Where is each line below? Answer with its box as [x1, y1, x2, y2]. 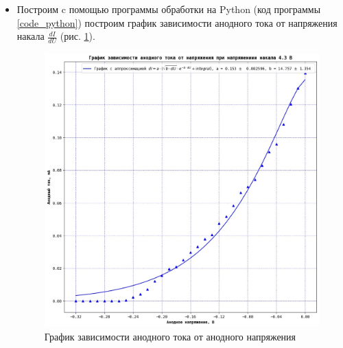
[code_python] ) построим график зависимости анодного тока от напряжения [16, 15, 338, 30]
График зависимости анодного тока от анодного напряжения [44, 329, 296, 343]
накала [16, 29, 45, 43]
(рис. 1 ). [60, 29, 95, 43]
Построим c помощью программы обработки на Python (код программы [16, 2, 321, 16]
